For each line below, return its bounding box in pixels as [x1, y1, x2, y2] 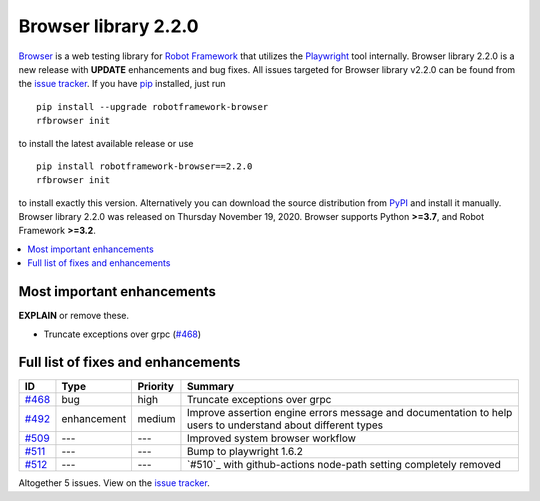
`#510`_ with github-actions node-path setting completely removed [186, 458, 502, 472]
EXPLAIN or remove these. [18, 310, 130, 322]
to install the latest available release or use [18, 137, 194, 149]
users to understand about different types [186, 418, 384, 432]
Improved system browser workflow [186, 431, 357, 445]
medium [137, 412, 176, 426]
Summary [186, 380, 235, 394]
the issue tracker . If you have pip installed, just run [18, 78, 226, 90]
